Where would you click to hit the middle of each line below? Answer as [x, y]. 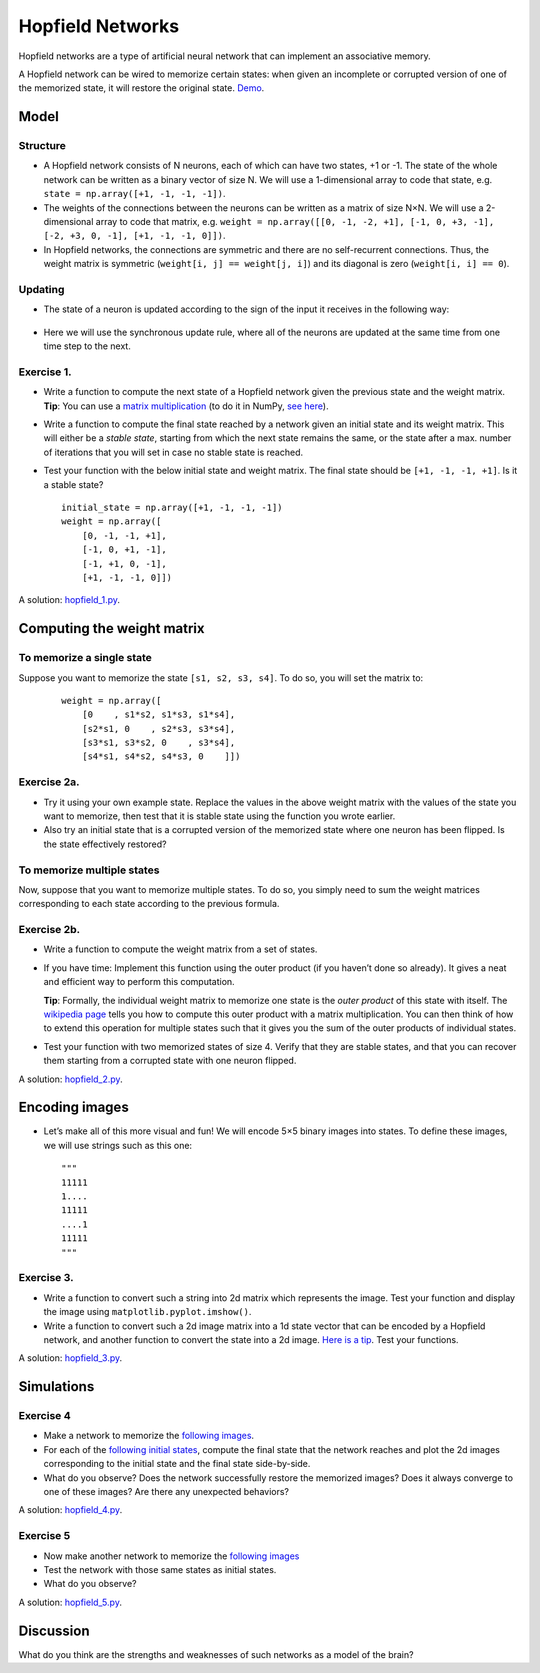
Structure [42, 146]
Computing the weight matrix [111, 628]
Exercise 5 [44, 1536]
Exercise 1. [45, 372]
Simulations [56, 1386]
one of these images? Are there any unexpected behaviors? [166, 1492]
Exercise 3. [46, 1278]
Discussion [54, 1630]
